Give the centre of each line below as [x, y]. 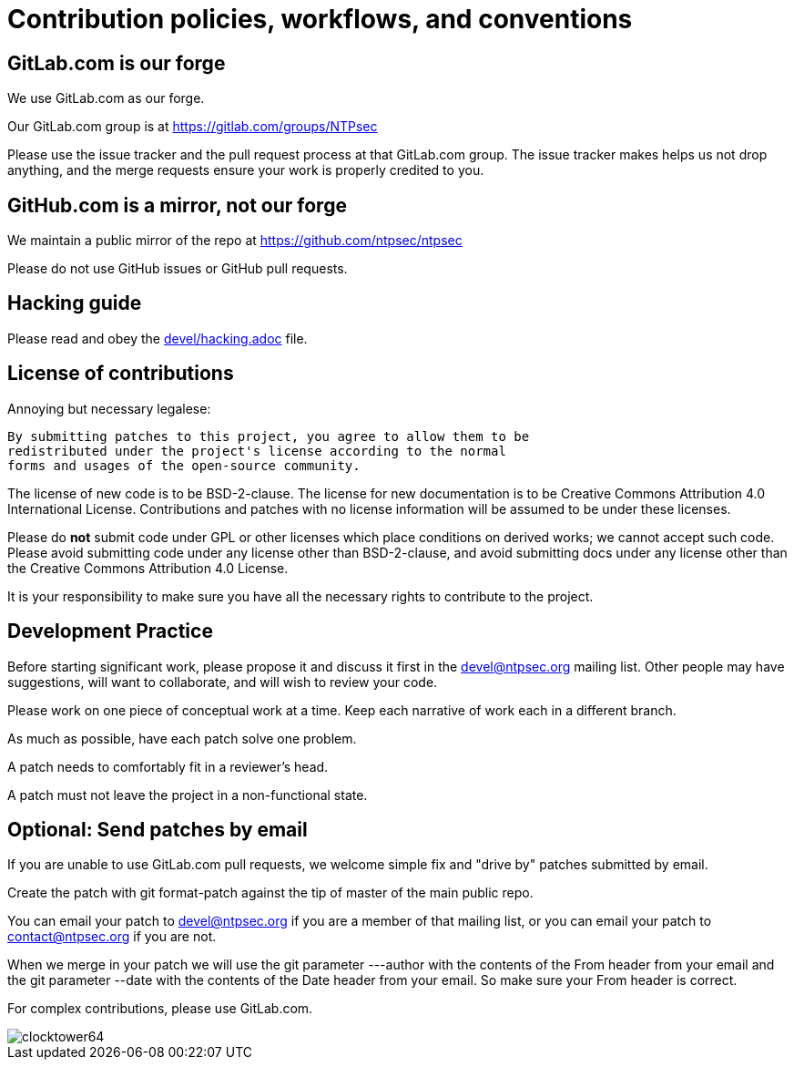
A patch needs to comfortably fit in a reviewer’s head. [168, 766]
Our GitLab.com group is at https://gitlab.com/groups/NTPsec [193, 127]
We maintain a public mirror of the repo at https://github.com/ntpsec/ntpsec [235, 241]
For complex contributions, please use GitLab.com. [160, 1009]
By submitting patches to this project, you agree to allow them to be [269, 436]
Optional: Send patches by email [158, 829]
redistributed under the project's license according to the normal [257, 451]
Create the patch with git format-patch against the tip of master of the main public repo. [270, 893]
